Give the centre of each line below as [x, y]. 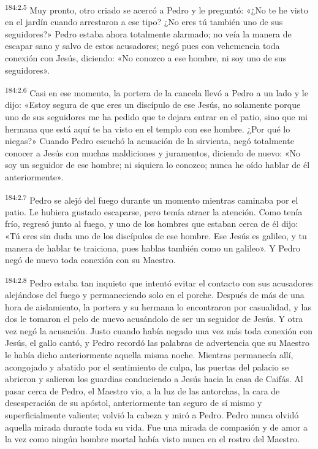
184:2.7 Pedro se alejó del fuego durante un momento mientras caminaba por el [152, 199]
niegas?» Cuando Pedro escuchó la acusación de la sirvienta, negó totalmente [150, 141]
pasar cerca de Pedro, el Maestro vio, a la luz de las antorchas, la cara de [142, 390]
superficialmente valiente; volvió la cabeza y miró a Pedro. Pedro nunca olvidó [152, 415]
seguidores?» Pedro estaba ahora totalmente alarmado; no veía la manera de [148, 33]
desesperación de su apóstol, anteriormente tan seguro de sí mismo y [134, 403]
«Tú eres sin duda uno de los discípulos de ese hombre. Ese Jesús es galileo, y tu [156, 236]
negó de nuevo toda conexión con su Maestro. [90, 260]
